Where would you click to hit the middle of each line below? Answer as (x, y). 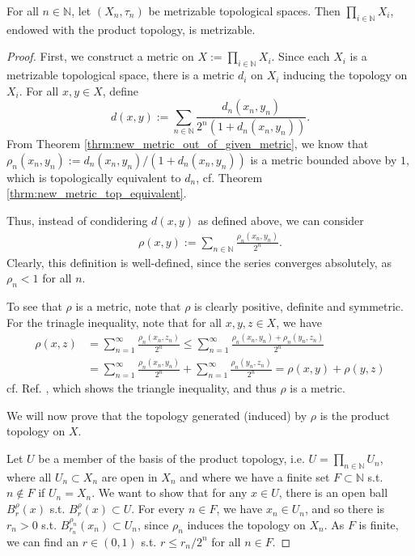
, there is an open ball (333, 492)
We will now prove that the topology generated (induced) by (157, 415)
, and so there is (345, 509)
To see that (34, 306)
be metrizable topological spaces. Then (244, 11)
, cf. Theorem (229, 177)
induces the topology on (246, 524)
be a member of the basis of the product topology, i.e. (172, 458)
